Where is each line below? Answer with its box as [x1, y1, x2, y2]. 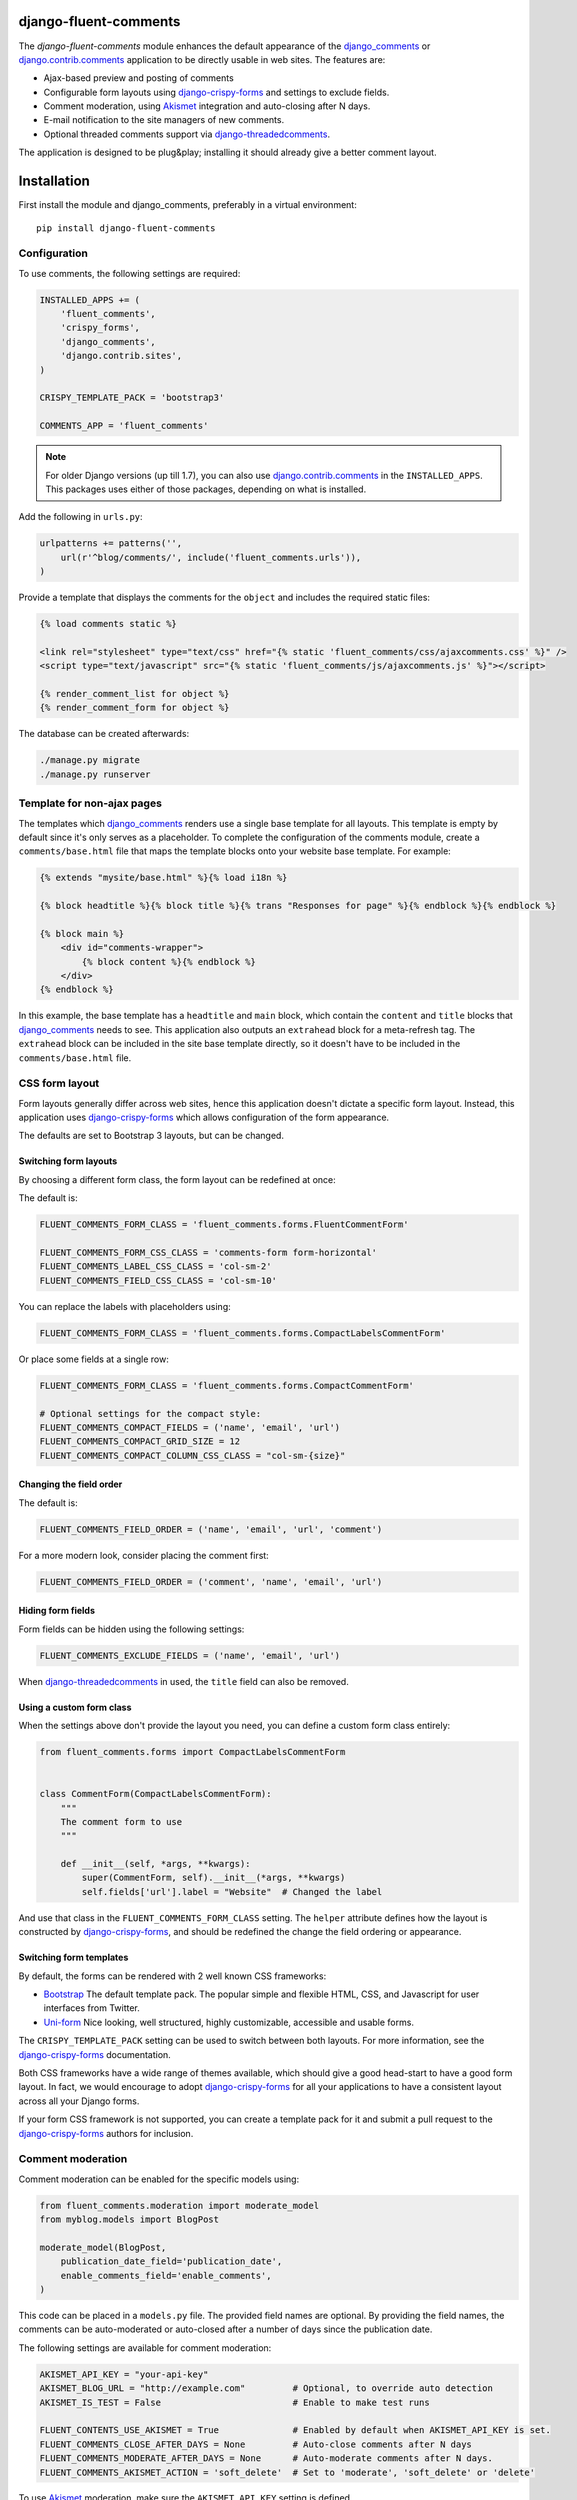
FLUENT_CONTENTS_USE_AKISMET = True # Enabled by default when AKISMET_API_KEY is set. [39, 2425, 552, 2436]
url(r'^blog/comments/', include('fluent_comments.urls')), [60, 551, 362, 563]
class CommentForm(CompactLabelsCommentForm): [39, 1788, 272, 1800]
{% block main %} [39, 928, 125, 939]
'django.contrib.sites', [60, 350, 183, 362]
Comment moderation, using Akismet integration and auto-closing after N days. [43, 100, 371, 112]
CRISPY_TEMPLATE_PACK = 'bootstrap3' [39, 392, 225, 404]
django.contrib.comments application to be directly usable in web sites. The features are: [18, 53, 386, 65]
